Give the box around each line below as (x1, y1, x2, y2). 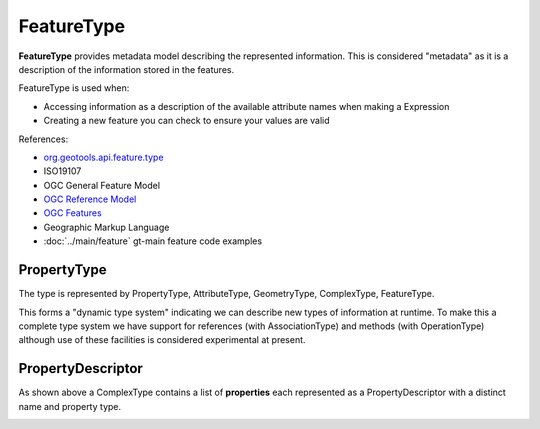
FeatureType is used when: (18, 82, 130, 94)
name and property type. (18, 400, 122, 412)
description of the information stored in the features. (18, 63, 235, 75)
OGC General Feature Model (43, 179, 160, 191)
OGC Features (43, 207, 102, 219)
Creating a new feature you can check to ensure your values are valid (43, 115, 330, 127)
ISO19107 (43, 165, 82, 177)
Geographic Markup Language (43, 221, 170, 233)
